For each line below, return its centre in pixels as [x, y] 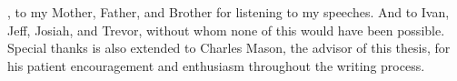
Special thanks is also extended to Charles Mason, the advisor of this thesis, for [229, 48]
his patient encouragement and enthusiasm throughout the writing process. [216, 65]
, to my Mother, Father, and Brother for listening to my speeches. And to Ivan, [228, 12]
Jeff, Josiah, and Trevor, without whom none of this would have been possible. [226, 30]
